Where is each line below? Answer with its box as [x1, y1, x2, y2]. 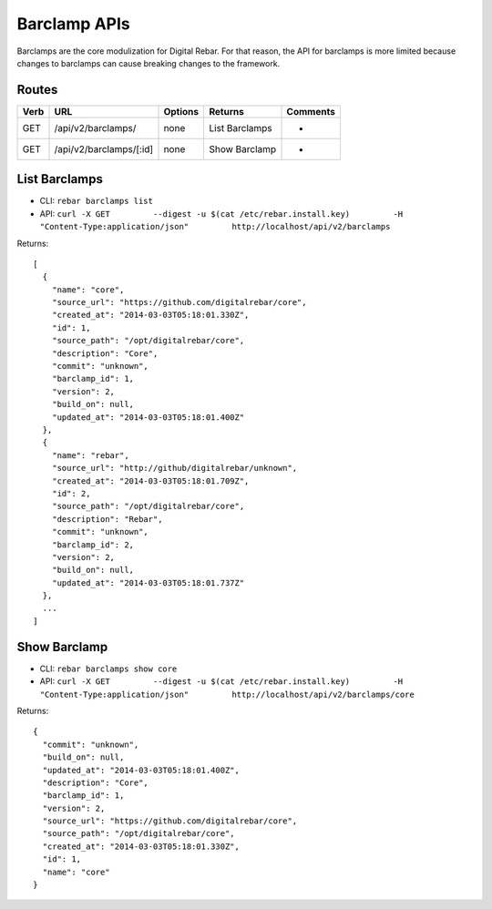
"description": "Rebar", [51, 514, 163, 524]
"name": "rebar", [51, 450, 129, 460]
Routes [16, 82, 58, 97]
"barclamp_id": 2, [51, 539, 135, 550]
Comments [286, 105, 336, 117]
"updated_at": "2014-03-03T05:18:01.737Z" [51, 577, 245, 587]
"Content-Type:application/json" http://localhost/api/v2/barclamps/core [39, 689, 415, 700]
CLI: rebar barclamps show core [39, 663, 178, 674]
